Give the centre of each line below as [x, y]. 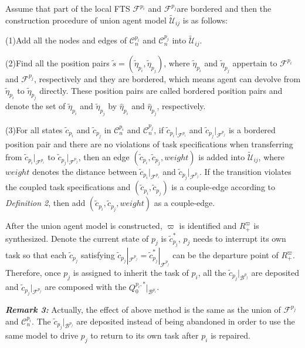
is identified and [208, 226]
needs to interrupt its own [239, 238]
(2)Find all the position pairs [57, 62]
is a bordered [252, 130]
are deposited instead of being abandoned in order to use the [186, 321]
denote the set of [35, 106]
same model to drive [42, 335]
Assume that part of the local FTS [68, 8]
